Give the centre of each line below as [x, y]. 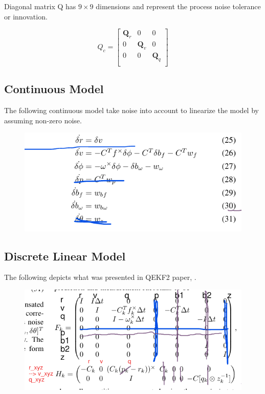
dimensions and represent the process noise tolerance [178, 6]
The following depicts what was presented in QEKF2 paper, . [100, 277]
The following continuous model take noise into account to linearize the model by [131, 110]
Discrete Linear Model [65, 256]
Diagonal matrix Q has [40, 6]
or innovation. [26, 16]
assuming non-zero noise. [43, 120]
